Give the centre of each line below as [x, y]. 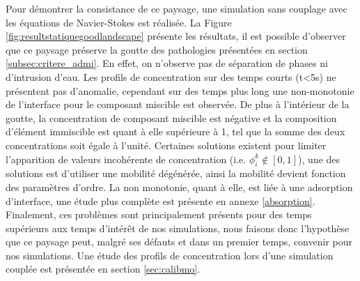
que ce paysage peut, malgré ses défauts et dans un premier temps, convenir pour [179, 242]
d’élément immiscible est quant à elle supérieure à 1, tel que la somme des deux [175, 131]
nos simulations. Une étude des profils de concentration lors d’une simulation [170, 255]
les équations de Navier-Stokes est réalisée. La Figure [119, 22]
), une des [319, 159]
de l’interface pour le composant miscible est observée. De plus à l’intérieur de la [178, 104]
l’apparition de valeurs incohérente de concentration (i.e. [126, 159]
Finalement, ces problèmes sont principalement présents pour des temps [159, 214]
